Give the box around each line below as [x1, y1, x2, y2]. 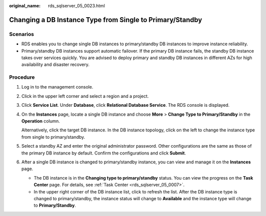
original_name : [9, 3, 41, 8]
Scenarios [9, 31, 34, 37]
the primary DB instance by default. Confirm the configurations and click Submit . [21, 150, 186, 156]
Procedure [9, 74, 35, 81]
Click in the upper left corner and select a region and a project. [21, 93, 149, 99]
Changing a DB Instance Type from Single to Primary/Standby [9, 15, 202, 24]
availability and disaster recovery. [21, 62, 90, 67]
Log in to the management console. [21, 84, 94, 90]
